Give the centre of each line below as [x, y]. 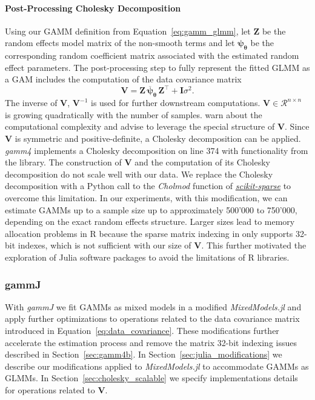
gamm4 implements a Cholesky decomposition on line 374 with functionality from [157, 150]
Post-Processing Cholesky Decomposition [93, 8]
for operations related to [50, 389]
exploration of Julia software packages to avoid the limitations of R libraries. [147, 257]
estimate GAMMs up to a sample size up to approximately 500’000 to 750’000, [151, 209]
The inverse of [31, 103]
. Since [297, 126]
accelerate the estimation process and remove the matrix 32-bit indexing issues [151, 342]
